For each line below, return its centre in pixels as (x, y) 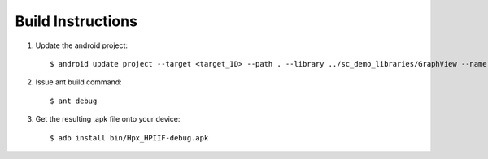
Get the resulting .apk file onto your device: (108, 119)
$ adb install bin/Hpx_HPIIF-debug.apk (129, 138)
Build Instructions (76, 21)
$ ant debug (74, 101)
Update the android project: (82, 45)
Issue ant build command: (78, 82)
